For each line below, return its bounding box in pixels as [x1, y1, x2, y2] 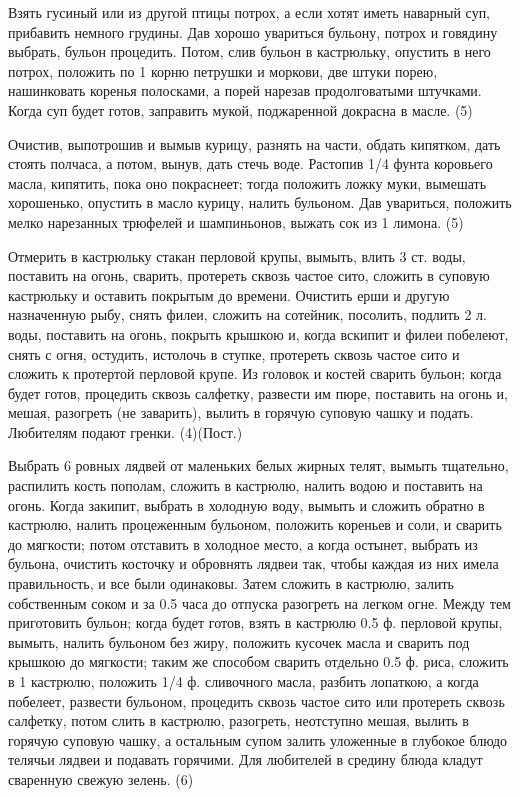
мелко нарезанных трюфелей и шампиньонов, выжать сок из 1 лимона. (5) [8, 211, 464, 232]
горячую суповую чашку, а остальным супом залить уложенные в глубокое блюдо [8, 729, 508, 750]
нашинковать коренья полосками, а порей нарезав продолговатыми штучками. [8, 80, 482, 101]
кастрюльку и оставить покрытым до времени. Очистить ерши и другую [8, 284, 450, 305]
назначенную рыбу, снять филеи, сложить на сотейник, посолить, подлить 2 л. [8, 304, 487, 325]
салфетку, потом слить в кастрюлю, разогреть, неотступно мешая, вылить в [8, 710, 469, 731]
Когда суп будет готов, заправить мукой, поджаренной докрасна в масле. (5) [8, 99, 473, 120]
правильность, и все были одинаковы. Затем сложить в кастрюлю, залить [8, 573, 454, 594]
